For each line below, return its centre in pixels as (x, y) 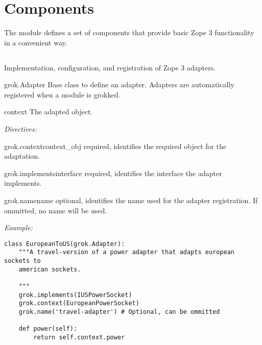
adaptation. (22, 156)
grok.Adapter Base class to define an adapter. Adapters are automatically (119, 84)
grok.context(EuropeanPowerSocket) (79, 303)
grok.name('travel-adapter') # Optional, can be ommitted (119, 312)
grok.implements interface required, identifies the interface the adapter (113, 173)
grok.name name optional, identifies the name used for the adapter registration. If (131, 200)
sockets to (22, 261)
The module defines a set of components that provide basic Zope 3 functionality (129, 32)
